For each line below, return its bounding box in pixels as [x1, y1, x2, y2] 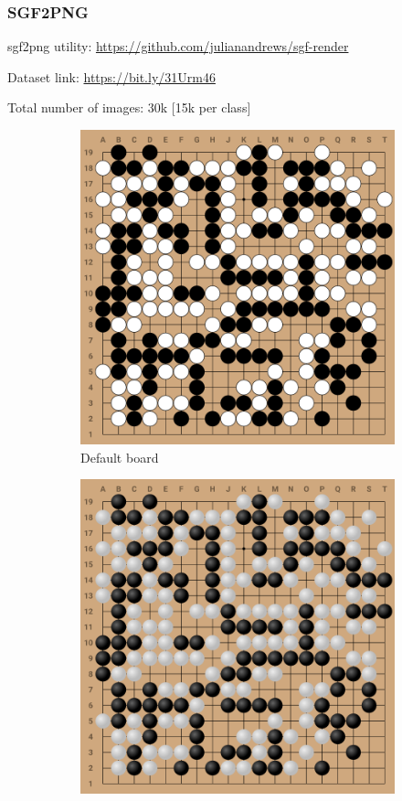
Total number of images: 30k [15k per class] [7, 98, 251, 117]
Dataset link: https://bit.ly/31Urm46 [7, 67, 216, 86]
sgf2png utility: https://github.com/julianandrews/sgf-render [7, 37, 349, 56]
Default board [80, 447, 159, 466]
